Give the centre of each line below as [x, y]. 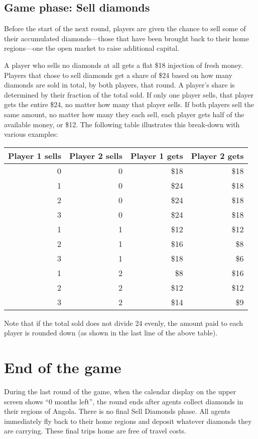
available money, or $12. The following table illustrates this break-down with [122, 124]
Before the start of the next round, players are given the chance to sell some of [125, 28]
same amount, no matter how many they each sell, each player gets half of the [124, 114]
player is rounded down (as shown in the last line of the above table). [111, 333]
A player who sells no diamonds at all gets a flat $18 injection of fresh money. [124, 65]
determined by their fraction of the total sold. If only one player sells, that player [129, 94]
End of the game [63, 367]
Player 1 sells [35, 155]
